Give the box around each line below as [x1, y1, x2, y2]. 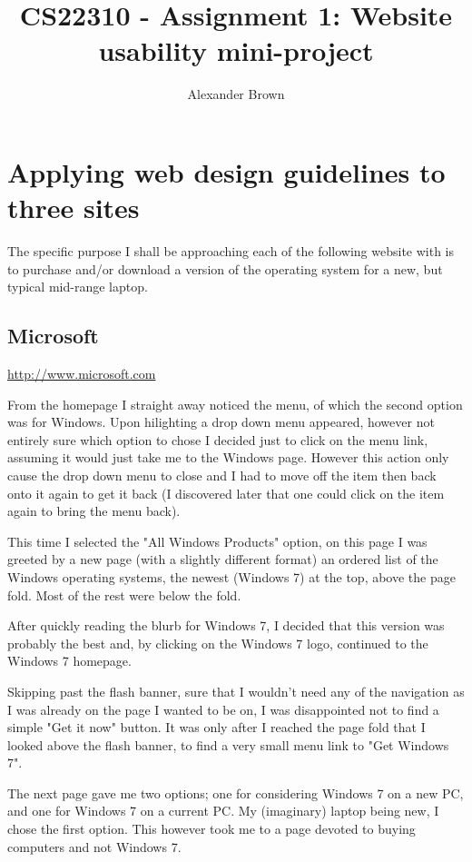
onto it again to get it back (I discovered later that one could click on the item [7, 483, 445, 502]
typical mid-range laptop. [7, 277, 148, 296]
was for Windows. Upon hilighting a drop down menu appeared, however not [7, 412, 435, 431]
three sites [7, 189, 140, 226]
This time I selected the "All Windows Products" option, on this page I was [7, 531, 428, 550]
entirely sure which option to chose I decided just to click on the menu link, [7, 430, 428, 449]
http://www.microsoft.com [7, 364, 156, 383]
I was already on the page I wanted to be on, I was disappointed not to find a [7, 699, 439, 718]
